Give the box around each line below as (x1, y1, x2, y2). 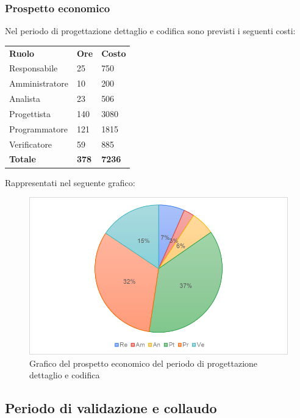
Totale (9, 153, 36, 165)
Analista (9, 92, 41, 105)
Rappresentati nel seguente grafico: (5, 176, 135, 189)
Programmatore (9, 122, 68, 135)
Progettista (9, 107, 51, 120)
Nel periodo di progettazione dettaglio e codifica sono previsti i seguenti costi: (5, 24, 296, 37)
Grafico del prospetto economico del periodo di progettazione (29, 356, 258, 369)
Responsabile (9, 62, 58, 74)
